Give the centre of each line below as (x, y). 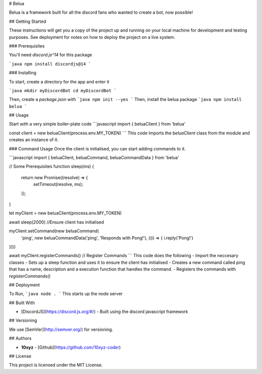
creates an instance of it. (34, 140)
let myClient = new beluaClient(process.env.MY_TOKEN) (65, 213)
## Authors (20, 338)
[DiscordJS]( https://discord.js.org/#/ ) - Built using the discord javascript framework (105, 312)
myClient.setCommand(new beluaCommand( (54, 231)
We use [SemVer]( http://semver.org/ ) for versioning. (61, 329)
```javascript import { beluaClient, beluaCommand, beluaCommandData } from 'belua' (94, 158)
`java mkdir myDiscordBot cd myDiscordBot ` (63, 90)
